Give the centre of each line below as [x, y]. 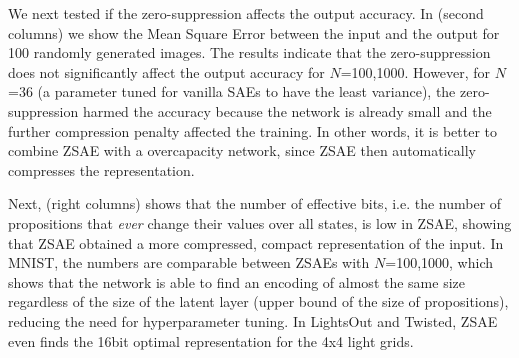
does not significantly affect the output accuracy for [166, 71]
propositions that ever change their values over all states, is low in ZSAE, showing [260, 222]
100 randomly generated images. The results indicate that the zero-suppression [249, 52]
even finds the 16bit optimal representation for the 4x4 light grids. [211, 340]
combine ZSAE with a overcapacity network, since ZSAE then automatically [242, 150]
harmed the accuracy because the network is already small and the [287, 110]
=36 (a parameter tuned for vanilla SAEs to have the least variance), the [232, 91]
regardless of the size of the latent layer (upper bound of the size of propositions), [258, 301]
